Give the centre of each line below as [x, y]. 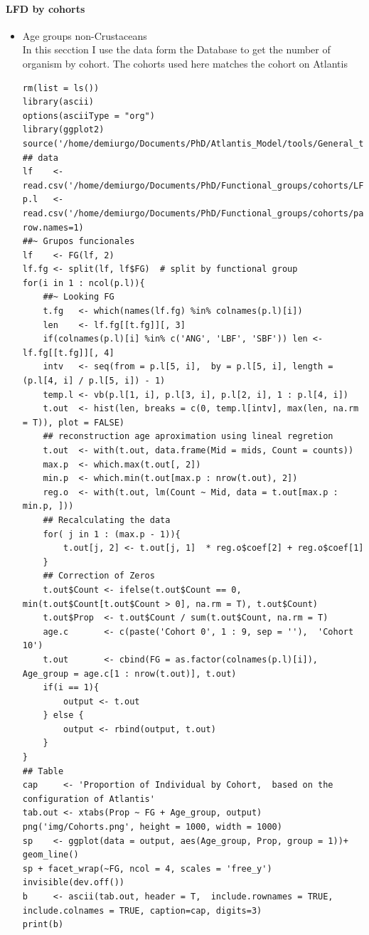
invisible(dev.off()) [73, 883]
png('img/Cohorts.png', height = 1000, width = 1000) [152, 827]
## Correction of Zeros [99, 576]
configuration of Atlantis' [89, 799]
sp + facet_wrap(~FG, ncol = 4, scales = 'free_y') [147, 868]
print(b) [43, 925]
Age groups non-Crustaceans [85, 35]
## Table [43, 771]
